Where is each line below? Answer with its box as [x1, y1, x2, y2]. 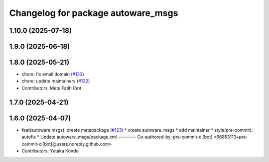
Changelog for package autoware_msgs [9, 7, 178, 18]
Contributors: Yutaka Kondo [21, 148, 79, 154]
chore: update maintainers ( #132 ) [21, 78, 90, 84]
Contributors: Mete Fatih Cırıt [21, 85, 82, 91]
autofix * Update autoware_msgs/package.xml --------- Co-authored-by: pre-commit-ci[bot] [21, 134, 213, 140]
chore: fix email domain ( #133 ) [21, 71, 84, 77]
